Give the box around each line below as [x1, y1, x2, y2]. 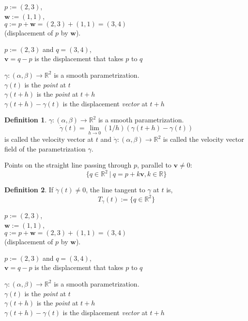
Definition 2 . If [4, 185, 54, 195]
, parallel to [137, 160, 171, 170]
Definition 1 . [4, 115, 47, 125]
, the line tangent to [86, 185, 145, 195]
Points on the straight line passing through [4, 160, 132, 170]
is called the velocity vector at [4, 134, 94, 144]
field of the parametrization [4, 143, 86, 153]
